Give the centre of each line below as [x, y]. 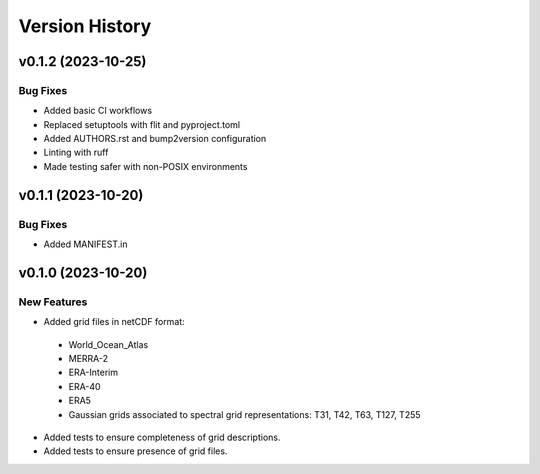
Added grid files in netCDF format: [114, 322]
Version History [85, 26]
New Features [53, 302]
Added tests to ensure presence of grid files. [135, 451]
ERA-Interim [93, 372]
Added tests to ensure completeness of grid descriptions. [162, 437]
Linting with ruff [76, 152]
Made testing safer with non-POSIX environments [145, 166]
